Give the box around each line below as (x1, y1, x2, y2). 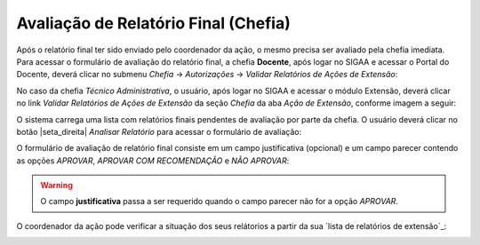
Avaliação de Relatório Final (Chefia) (16, 13, 291, 33)
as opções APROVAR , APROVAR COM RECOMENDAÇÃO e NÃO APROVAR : (16, 155, 290, 166)
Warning (40, 180, 73, 191)
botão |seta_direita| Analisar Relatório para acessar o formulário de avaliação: (16, 126, 302, 137)
